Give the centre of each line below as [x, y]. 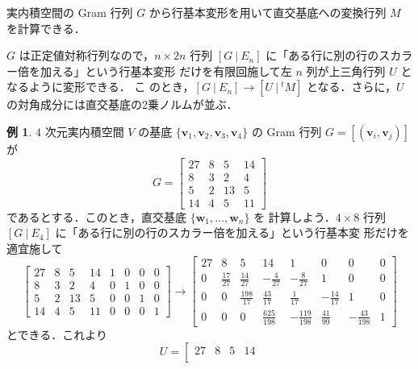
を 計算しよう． [295, 216]
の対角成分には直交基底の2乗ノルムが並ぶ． [122, 104]
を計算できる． [46, 28]
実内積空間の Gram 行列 [70, 12]
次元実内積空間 [84, 131]
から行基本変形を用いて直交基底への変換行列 [268, 12]
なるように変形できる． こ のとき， [100, 87]
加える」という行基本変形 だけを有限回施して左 [166, 70]
